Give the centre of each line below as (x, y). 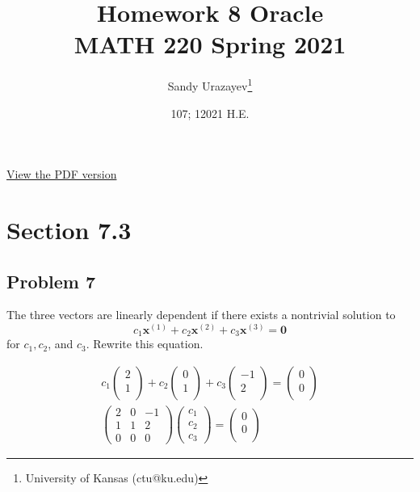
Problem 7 (51, 281)
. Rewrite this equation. (145, 344)
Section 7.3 (69, 229)
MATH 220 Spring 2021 (210, 44)
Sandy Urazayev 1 (210, 84)
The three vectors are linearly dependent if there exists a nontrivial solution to (201, 315)
